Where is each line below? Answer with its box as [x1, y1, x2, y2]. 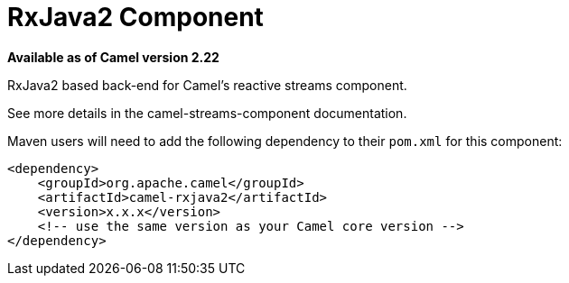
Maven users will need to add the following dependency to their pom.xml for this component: [7, 132, 563, 149]
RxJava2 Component [7, 2, 264, 32]
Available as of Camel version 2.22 [7, 49, 219, 65]
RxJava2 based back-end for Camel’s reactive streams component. [7, 77, 407, 93]
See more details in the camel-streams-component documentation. [7, 105, 407, 121]
